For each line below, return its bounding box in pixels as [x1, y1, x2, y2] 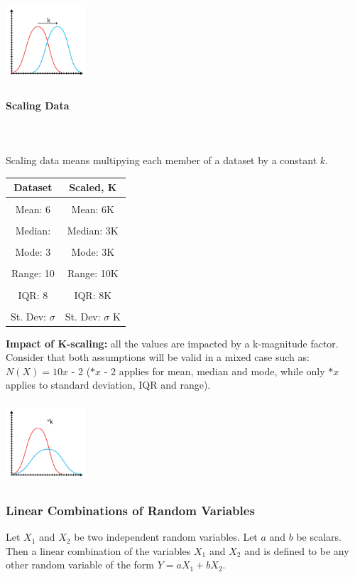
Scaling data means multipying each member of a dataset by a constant [6, 152, 317, 167]
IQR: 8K [74, 287, 112, 302]
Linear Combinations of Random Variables [6, 501, 255, 519]
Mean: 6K [71, 202, 114, 217]
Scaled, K [69, 180, 117, 195]
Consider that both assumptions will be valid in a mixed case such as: [6, 350, 310, 365]
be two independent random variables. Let [74, 529, 258, 544]
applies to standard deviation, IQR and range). [6, 377, 211, 392]
